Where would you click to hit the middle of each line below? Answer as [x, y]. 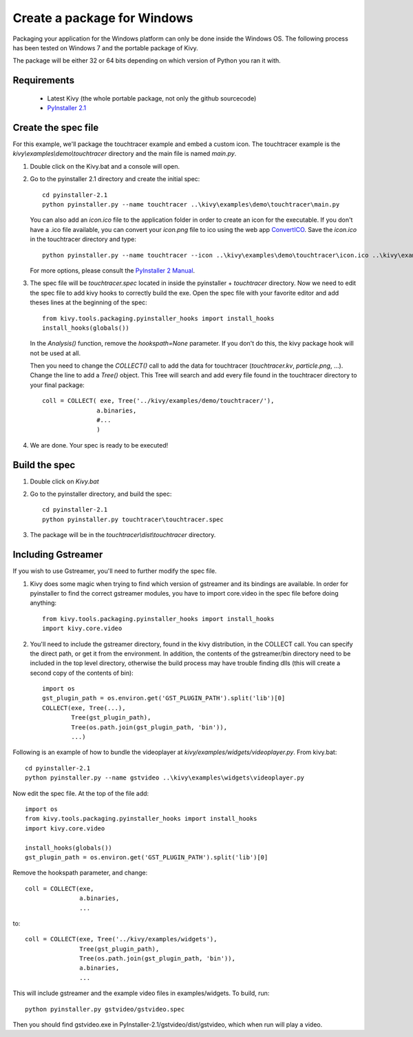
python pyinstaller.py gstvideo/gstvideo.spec [105, 1009]
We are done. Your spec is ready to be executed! [99, 445]
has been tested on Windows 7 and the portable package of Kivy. [106, 48]
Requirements [44, 80]
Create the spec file [56, 127]
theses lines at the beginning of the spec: [88, 302]
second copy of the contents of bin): [82, 673]
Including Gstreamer [58, 555]
